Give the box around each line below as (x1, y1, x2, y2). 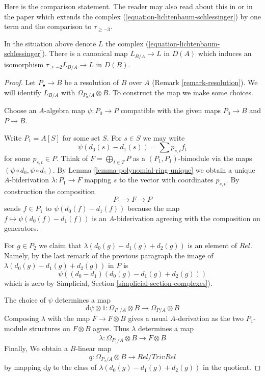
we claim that (39, 239, 82, 250)
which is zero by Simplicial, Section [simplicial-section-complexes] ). (4, 277, 213, 288)
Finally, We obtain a (4, 343, 68, 354)
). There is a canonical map (42, 48, 128, 59)
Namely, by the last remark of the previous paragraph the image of (4, 250, 214, 260)
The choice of (4, 294, 46, 305)
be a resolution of (64, 77, 119, 88)
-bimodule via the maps (178, 152, 252, 163)
